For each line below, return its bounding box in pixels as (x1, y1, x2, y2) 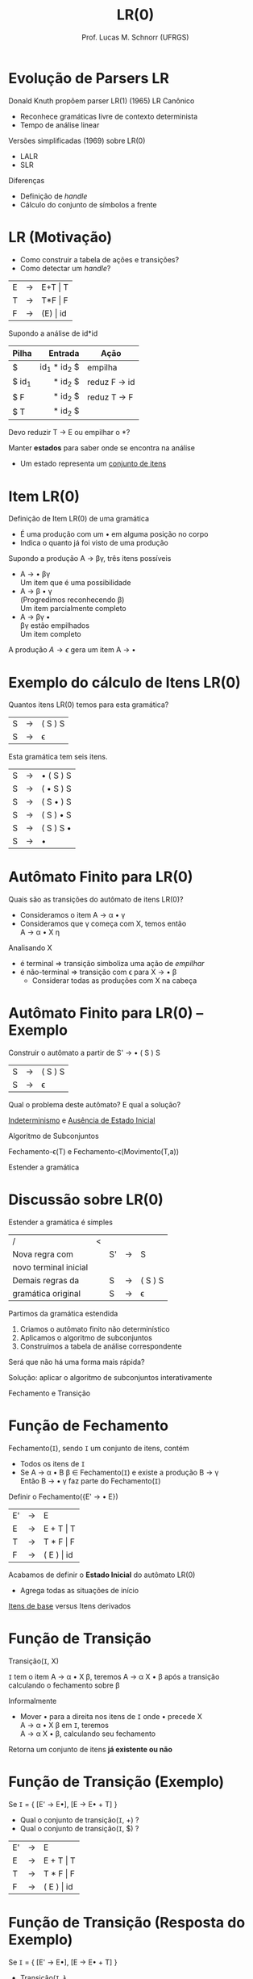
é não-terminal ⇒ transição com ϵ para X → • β (19, 967, 177, 977)
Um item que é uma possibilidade (19, 578, 131, 588)
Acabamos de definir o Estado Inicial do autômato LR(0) (8, 1570, 196, 1579)
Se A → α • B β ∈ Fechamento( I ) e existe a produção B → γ (19, 1467, 219, 1477)
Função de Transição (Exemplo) (8, 1773, 225, 1791)
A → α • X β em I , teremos (19, 1720, 109, 1730)
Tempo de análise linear (19, 119, 100, 130)
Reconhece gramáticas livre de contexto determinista (19, 111, 198, 121)
